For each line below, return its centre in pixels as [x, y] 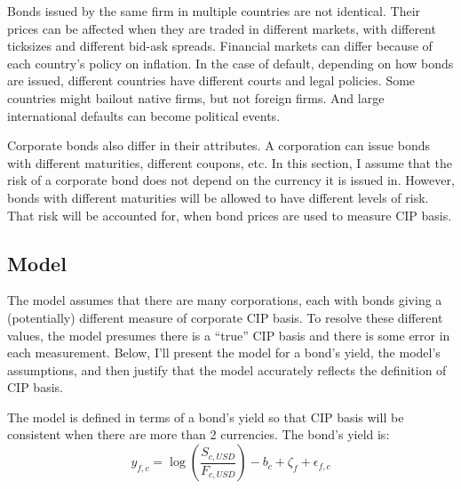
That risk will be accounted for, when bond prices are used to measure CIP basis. [230, 215]
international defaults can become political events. [144, 115]
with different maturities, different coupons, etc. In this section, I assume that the [230, 162]
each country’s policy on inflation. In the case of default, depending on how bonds [230, 63]
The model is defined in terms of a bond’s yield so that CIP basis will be [206, 417]
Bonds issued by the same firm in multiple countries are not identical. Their [214, 11]
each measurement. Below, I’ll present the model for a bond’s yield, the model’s [224, 353]
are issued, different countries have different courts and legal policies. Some [211, 80]
